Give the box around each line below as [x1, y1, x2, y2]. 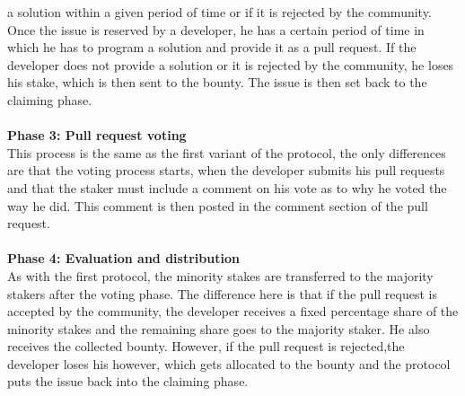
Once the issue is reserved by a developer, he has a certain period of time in [7, 20, 425, 39]
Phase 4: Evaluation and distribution [7, 249, 240, 268]
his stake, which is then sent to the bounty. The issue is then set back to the [7, 73, 427, 92]
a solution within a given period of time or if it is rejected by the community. [7, 3, 432, 21]
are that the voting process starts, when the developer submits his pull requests [7, 161, 445, 180]
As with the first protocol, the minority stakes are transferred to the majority [7, 266, 434, 285]
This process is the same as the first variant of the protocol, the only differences [7, 143, 446, 162]
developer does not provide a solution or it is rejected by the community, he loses [7, 55, 454, 74]
